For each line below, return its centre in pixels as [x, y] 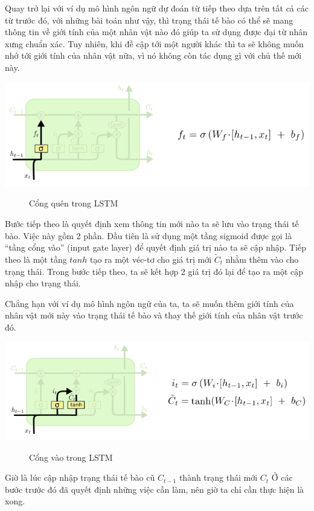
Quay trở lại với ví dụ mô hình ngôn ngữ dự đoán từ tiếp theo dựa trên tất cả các [157, 8]
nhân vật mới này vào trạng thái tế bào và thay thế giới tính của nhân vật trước [154, 315]
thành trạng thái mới [218, 477]
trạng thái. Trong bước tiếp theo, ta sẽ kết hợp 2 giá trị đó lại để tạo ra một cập [154, 271]
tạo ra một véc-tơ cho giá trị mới [151, 259]
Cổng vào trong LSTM [71, 457]
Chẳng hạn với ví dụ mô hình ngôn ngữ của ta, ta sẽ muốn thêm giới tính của [149, 303]
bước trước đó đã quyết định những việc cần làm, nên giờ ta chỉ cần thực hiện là [155, 489]
